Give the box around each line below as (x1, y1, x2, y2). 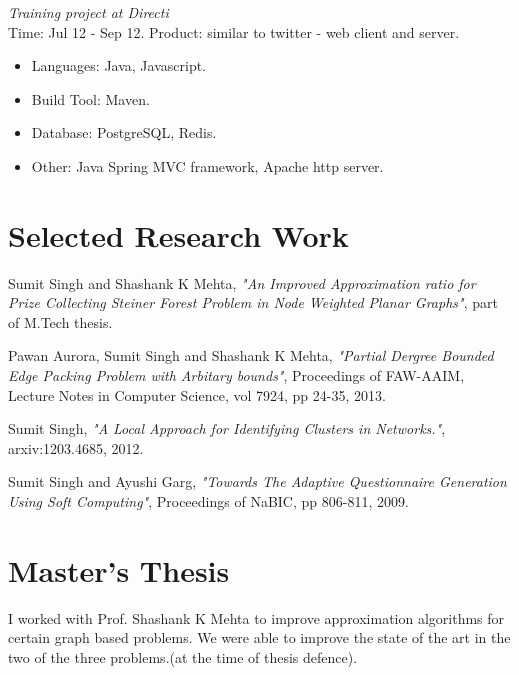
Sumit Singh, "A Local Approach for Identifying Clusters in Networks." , (8, 418, 446, 439)
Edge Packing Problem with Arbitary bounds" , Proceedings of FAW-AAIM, (8, 365, 465, 386)
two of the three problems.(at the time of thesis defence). (8, 646, 358, 667)
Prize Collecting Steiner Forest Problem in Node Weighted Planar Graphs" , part (8, 292, 498, 313)
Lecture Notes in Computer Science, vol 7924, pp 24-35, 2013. (8, 384, 386, 405)
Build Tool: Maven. (31, 88, 150, 109)
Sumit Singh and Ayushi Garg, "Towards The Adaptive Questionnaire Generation (8, 471, 507, 492)
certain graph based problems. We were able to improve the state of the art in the (8, 627, 511, 648)
